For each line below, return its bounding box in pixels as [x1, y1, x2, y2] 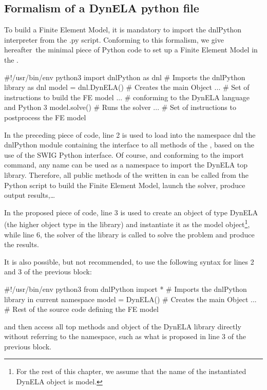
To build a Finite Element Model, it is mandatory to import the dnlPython [4, 24, 242, 35]
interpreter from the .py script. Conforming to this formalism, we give [4, 34, 224, 45]
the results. [4, 239, 39, 250]
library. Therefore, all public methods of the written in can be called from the [4, 169, 249, 180]
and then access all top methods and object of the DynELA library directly [4, 321, 241, 331]
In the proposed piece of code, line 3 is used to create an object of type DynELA [4, 207, 258, 217]
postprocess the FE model [4, 112, 86, 122]
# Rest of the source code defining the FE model [4, 304, 159, 314]
